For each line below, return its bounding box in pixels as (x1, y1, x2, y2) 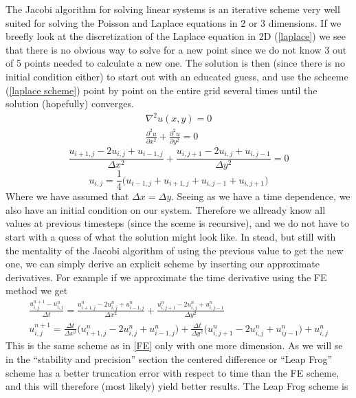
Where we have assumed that (5, 189, 129, 203)
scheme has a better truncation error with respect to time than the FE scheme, (5, 365, 340, 379)
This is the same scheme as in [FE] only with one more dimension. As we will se (5, 338, 343, 353)
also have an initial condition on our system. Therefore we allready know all (5, 202, 326, 217)
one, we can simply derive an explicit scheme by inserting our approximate (5, 256, 320, 271)
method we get (5, 283, 68, 298)
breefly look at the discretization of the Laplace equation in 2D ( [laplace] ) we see (5, 29, 346, 43)
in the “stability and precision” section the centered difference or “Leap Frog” (5, 351, 333, 366)
